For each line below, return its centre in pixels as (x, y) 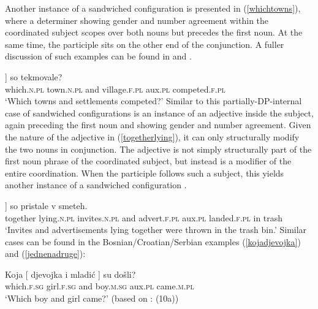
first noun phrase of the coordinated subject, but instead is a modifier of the (148, 161)
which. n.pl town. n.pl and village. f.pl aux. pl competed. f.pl (115, 89)
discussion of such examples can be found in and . (98, 56)
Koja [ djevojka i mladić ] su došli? (70, 274)
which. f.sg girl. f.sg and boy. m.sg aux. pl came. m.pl (100, 286)
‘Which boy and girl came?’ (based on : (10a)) (92, 298)
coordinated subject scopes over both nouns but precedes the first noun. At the (154, 32)
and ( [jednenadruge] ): (45, 254)
